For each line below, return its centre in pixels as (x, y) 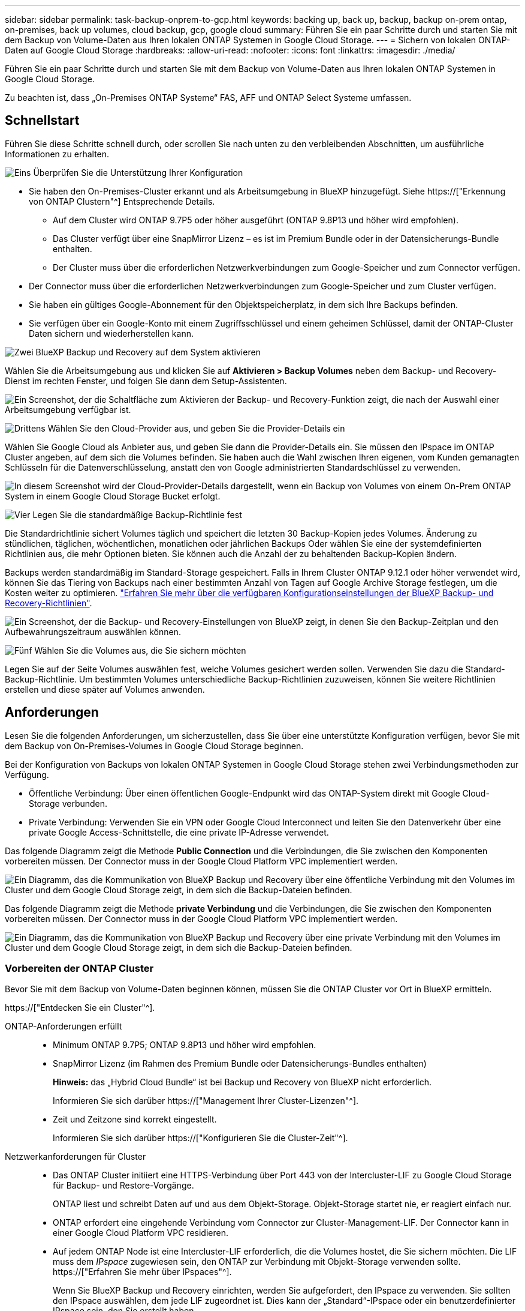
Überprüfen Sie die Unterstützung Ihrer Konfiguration (138, 172)
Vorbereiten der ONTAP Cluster (79, 969)
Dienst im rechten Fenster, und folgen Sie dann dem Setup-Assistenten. (146, 381)
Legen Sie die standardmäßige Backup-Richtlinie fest (137, 514)
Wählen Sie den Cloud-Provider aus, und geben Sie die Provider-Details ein (196, 428)
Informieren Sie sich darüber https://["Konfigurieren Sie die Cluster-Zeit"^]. (200, 1138)
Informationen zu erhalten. (57, 154)
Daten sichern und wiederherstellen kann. (111, 333)
